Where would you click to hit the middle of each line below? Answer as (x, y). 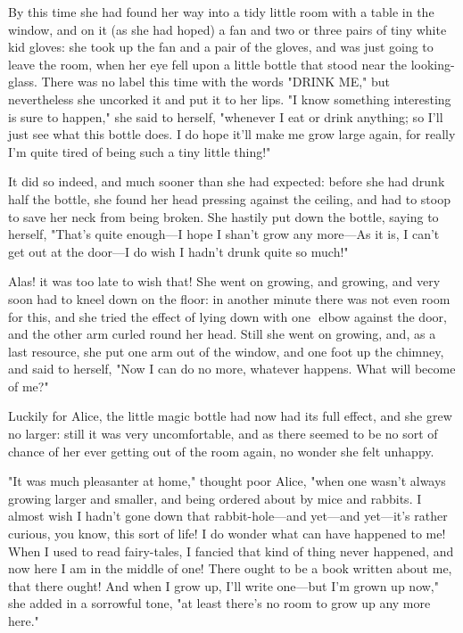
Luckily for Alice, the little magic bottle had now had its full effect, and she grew (230, 416)
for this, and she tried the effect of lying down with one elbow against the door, (227, 316)
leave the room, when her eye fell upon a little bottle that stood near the (208, 64)
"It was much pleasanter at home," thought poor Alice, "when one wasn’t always (227, 481)
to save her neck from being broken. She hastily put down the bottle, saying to (223, 216)
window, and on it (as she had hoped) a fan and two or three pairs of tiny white (227, 29)
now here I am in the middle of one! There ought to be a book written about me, (230, 568)
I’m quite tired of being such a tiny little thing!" (140, 151)
